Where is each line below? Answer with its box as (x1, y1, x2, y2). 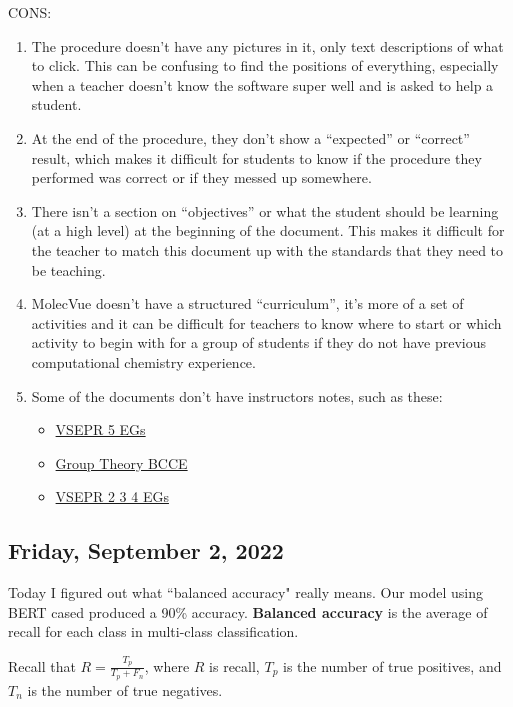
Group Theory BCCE (55, 452, 188, 473)
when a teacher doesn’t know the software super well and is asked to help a (31, 74, 494, 95)
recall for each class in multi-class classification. (8, 621, 299, 642)
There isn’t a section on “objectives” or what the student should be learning (31, 200, 499, 221)
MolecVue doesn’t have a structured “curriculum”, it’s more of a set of (31, 293, 464, 314)
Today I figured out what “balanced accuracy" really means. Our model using (8, 582, 483, 603)
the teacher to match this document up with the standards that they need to (31, 239, 504, 260)
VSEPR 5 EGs (55, 419, 146, 440)
